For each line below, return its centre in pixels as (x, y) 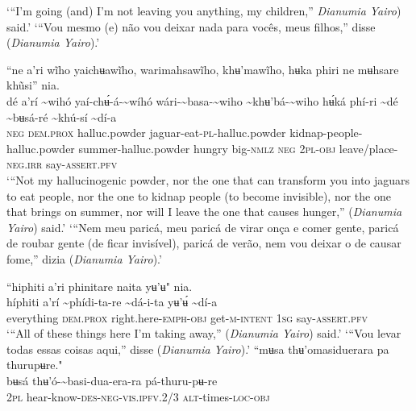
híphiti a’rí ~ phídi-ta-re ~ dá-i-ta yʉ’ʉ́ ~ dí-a (112, 302)
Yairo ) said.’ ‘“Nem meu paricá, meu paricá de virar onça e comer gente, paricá (203, 227)
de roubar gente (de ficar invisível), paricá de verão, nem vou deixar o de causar (204, 243)
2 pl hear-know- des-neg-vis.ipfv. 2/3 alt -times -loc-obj (138, 396)
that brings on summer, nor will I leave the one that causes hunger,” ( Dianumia (204, 212)
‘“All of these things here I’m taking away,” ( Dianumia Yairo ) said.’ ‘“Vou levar (204, 333)
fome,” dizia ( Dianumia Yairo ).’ (84, 258)
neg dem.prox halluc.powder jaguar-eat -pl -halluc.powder (146, 133)
